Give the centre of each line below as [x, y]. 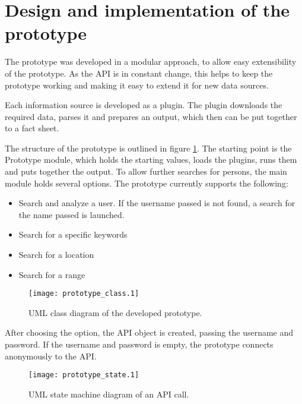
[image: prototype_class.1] [84, 294]
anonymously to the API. [51, 356]
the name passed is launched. [71, 214]
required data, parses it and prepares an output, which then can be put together [151, 116]
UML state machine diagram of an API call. [109, 394]
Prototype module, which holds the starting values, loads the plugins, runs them [151, 160]
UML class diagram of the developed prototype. [115, 312]
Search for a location [56, 255]
